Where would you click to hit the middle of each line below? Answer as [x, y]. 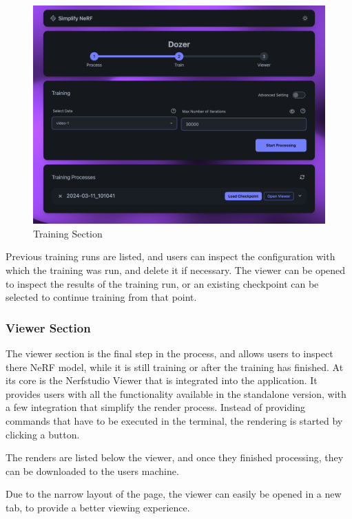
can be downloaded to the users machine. [92, 470]
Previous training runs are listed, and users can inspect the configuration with [170, 256]
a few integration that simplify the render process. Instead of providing [155, 407]
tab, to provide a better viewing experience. [98, 507]
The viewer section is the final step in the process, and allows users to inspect [169, 353]
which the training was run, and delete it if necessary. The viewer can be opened [176, 269]
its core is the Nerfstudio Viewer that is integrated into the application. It [162, 380]
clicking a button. [43, 434]
